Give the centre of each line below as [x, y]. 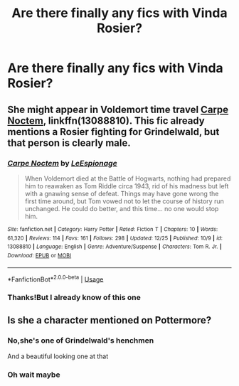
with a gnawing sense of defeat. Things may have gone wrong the [122, 193]
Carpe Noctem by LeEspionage [62, 163]
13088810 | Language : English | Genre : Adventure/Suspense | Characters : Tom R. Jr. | [115, 247]
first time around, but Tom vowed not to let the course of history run [124, 201]
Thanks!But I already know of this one [74, 298]
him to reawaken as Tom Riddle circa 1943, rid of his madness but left [127, 186]
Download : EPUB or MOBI [39, 255]
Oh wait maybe [34, 375]
